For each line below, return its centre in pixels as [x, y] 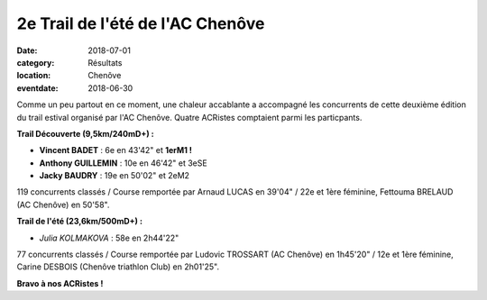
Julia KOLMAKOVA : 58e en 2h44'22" [109, 238]
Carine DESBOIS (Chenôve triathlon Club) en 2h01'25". [118, 267]
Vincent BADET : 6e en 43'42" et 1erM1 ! [116, 150]
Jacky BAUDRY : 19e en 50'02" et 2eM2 [114, 176]
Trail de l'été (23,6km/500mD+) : [80, 222]
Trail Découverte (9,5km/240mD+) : [85, 133]
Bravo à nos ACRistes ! [60, 283]
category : [36, 62]
